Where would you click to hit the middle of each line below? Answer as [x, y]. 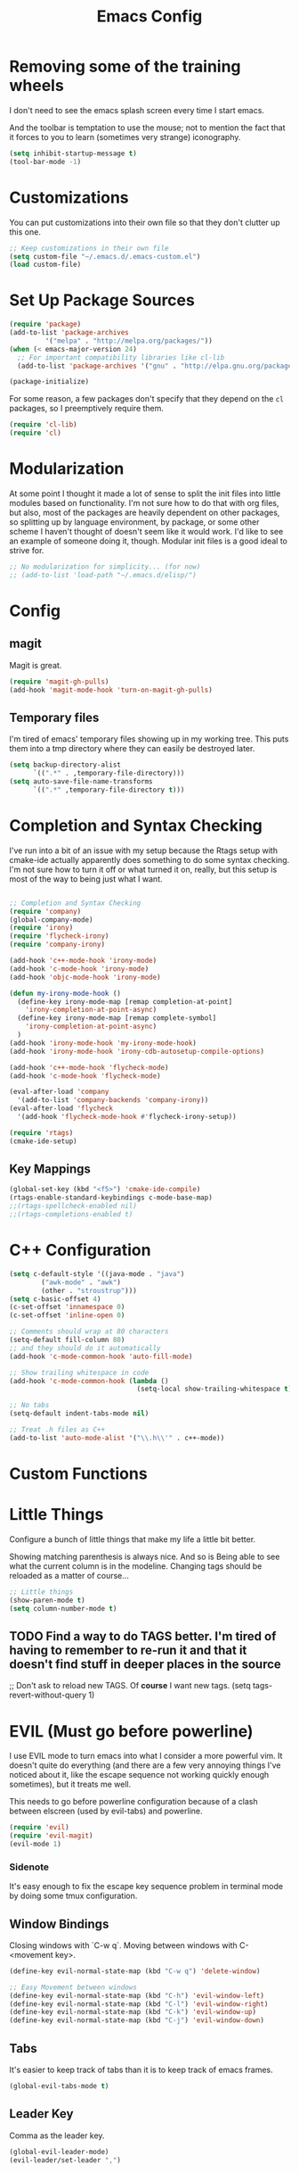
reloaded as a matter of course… [69, 1575]
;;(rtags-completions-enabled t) [71, 1215]
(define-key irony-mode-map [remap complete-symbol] [117, 1018]
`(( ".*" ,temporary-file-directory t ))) [109, 790]
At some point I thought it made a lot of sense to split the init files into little [145, 493]
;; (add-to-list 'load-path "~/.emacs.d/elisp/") [103, 575]
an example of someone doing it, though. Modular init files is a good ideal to [148, 541]
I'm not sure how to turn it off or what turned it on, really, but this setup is [143, 869]
